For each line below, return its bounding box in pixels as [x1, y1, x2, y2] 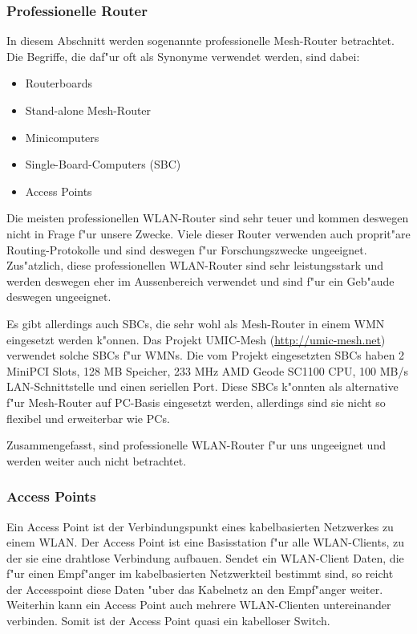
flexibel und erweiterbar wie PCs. [6, 409, 170, 426]
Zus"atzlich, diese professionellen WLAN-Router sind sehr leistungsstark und [6, 257, 384, 274]
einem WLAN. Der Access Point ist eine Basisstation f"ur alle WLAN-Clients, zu [6, 534, 404, 551]
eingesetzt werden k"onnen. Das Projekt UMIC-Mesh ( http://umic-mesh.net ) [6, 331, 386, 347]
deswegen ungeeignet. [6, 288, 111, 305]
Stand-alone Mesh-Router [25, 102, 152, 118]
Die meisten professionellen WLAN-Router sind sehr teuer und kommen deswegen [6, 209, 409, 226]
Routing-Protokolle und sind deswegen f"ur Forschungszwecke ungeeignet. [6, 241, 367, 258]
